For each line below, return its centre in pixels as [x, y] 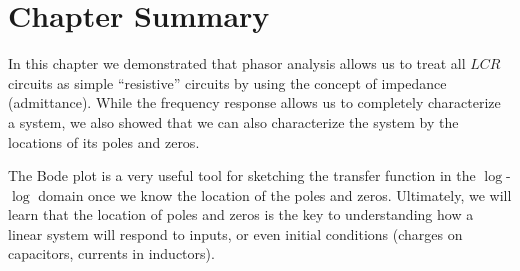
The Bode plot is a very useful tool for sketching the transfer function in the [242, 175]
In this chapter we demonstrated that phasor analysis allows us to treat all [237, 63]
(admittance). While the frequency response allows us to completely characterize [254, 102]
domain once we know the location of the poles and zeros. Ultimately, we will [275, 194]
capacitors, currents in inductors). [111, 253]
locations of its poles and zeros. [104, 141]
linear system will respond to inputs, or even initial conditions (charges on [235, 233]
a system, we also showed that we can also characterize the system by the [233, 121]
